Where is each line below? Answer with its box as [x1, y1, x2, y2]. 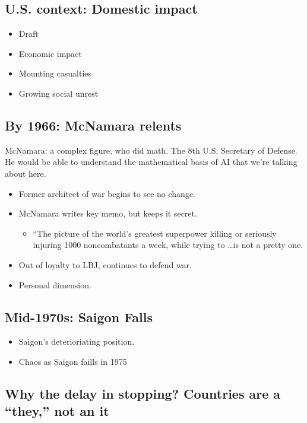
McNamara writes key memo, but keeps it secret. [18, 207, 197, 220]
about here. [5, 167, 46, 179]
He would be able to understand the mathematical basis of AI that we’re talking [5, 155, 297, 168]
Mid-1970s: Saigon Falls [5, 307, 153, 326]
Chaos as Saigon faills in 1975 [18, 355, 127, 367]
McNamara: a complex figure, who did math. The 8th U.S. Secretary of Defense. [5, 144, 297, 156]
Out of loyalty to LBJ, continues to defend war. [18, 258, 192, 271]
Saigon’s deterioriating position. [18, 335, 135, 348]
